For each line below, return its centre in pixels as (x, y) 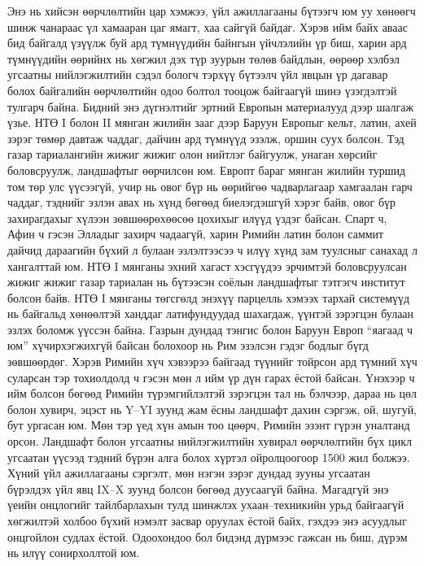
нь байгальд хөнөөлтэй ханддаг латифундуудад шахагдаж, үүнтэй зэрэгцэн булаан (211, 313)
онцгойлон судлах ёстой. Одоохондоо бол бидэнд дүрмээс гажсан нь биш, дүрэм (208, 536)
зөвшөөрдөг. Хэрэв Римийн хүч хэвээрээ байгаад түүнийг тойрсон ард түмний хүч (212, 361)
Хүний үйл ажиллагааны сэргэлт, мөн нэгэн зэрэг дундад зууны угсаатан (189, 473)
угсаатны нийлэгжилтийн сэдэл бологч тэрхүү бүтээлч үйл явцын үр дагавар (198, 74)
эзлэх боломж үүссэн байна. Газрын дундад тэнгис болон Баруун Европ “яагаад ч (210, 329)
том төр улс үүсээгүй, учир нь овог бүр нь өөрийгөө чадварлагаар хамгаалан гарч (210, 186)
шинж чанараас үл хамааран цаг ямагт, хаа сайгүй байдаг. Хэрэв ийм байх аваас (208, 26)
